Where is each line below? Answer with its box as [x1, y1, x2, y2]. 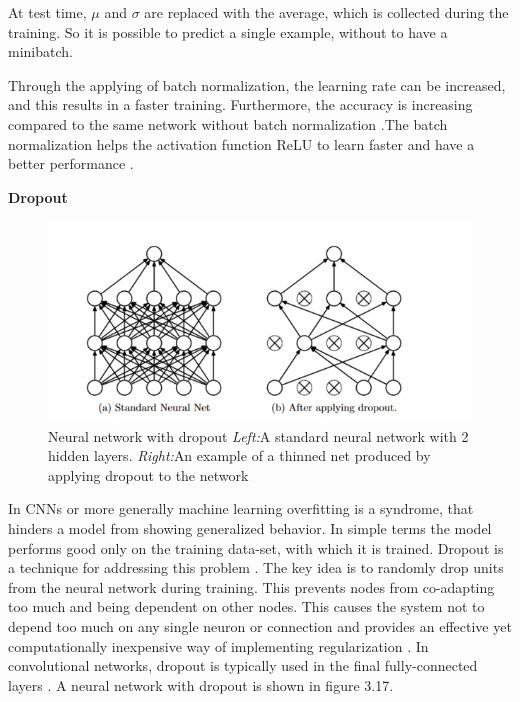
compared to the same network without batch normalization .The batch [8, 113, 448, 134]
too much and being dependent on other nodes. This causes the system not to [8, 596, 485, 617]
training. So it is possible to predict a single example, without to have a [8, 21, 448, 42]
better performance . [8, 153, 134, 174]
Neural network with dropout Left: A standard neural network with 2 [48, 425, 469, 446]
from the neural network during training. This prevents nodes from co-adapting [8, 576, 495, 597]
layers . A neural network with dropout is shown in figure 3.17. [8, 674, 394, 695]
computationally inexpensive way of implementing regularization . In [8, 635, 429, 656]
